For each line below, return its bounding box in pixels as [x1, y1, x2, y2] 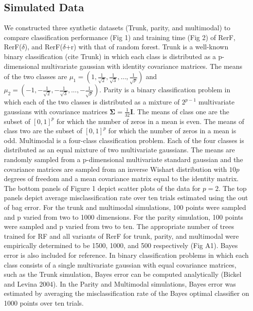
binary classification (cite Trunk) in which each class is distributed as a [4, 51, 216, 61]
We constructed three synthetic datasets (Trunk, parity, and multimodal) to [4, 22, 231, 33]
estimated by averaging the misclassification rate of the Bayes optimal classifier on [4, 288, 250, 298]
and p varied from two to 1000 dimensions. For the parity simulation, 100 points [4, 211, 243, 222]
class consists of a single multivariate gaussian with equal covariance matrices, [4, 259, 236, 270]
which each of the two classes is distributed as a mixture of [4, 97, 180, 107]
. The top [218, 183, 247, 193]
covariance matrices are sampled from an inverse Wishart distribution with [4, 164, 227, 174]
